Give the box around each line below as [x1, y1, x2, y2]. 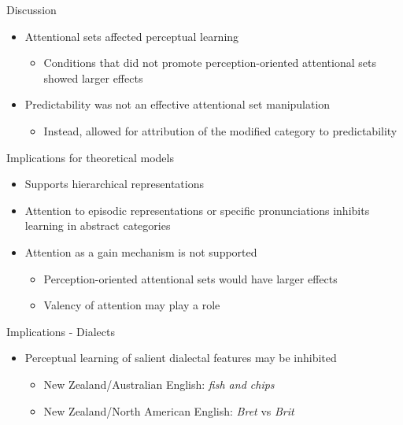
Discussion [6, 2, 57, 17]
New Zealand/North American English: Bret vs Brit [43, 402, 294, 419]
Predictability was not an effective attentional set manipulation [24, 96, 331, 113]
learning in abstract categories [24, 217, 171, 234]
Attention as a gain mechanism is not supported [24, 243, 257, 260]
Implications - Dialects [6, 323, 115, 339]
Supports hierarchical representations [24, 176, 204, 192]
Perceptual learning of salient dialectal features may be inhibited [24, 349, 337, 366]
